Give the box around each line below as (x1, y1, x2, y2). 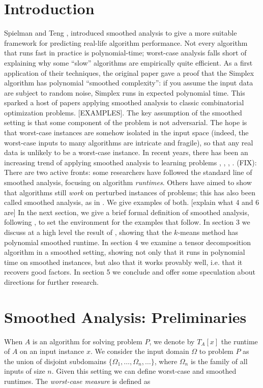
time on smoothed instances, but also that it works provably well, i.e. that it (4, 256, 243, 267)
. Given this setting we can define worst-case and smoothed (51, 366, 237, 376)
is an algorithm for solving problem (33, 336, 142, 346)
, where (154, 355, 178, 366)
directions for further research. (4, 276, 99, 287)
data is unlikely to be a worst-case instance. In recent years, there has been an (4, 147, 248, 158)
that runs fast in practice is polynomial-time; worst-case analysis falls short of (4, 47, 247, 58)
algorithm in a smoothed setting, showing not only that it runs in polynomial (4, 247, 245, 257)
